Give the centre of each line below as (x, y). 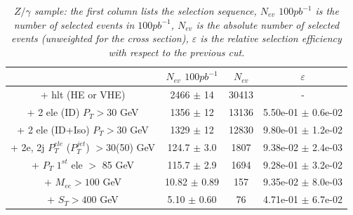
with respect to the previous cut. (176, 52)
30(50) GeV (131, 146)
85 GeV (118, 164)
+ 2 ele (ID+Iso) (53, 129)
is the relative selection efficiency (271, 38)
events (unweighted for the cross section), (100, 38)
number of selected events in (74, 24)
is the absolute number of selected (268, 24)
